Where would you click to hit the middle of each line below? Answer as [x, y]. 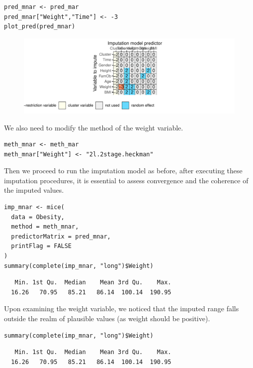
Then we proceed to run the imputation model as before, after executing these [123, 171]
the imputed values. [34, 190]
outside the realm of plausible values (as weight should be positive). [107, 318]
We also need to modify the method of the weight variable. [94, 127]
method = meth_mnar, [45, 227]
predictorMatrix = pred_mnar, [61, 236]
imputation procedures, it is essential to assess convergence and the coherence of [126, 180]
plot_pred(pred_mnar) [40, 27]
